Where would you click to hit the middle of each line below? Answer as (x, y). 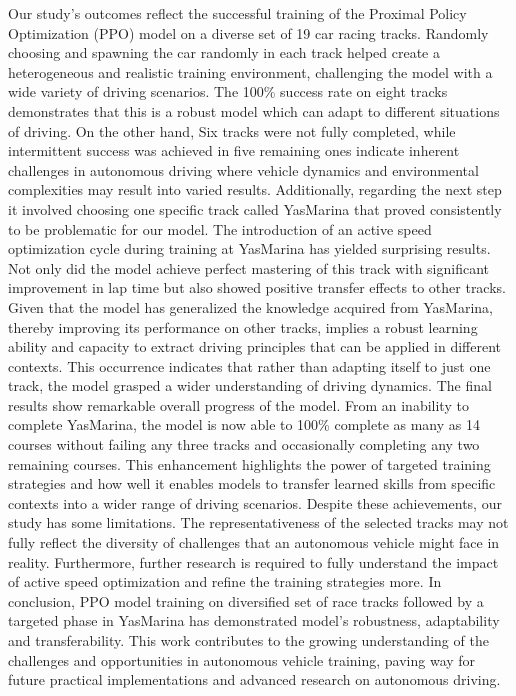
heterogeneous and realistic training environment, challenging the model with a (250, 71)
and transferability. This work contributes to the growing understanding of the (248, 640)
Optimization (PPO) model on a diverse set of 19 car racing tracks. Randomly (248, 32)
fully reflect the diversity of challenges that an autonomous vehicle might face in (254, 542)
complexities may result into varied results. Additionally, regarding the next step (255, 189)
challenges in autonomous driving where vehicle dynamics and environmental (243, 169)
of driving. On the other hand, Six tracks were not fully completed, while (232, 130)
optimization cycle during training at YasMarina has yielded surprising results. (249, 248)
